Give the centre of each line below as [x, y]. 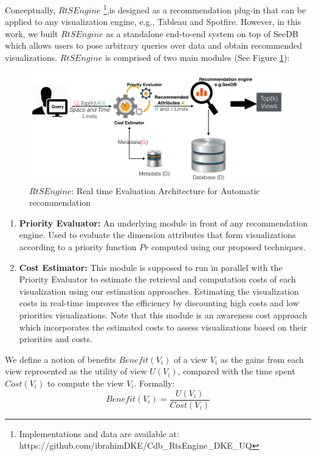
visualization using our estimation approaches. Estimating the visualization [159, 291]
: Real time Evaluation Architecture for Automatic [166, 190]
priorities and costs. [56, 339]
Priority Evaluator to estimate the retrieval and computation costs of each [157, 279]
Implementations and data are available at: [99, 433]
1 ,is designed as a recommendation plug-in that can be [205, 9]
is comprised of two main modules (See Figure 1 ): [197, 58]
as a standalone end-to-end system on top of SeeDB [202, 33]
